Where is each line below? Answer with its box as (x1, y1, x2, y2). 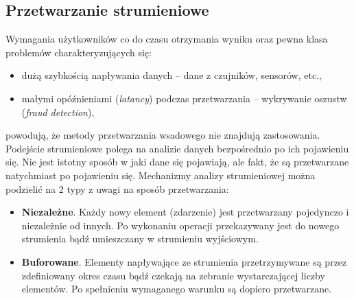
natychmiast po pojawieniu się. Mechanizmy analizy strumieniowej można (5, 168, 316, 182)
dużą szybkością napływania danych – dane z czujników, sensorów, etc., (21, 68, 322, 82)
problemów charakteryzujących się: (5, 45, 152, 59)
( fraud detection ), (21, 104, 95, 119)
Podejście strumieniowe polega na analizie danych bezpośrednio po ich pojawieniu (5, 141, 349, 155)
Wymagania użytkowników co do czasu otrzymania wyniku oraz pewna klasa (5, 32, 328, 46)
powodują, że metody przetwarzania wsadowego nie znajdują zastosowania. (5, 128, 320, 142)
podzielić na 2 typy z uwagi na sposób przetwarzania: (5, 181, 229, 196)
